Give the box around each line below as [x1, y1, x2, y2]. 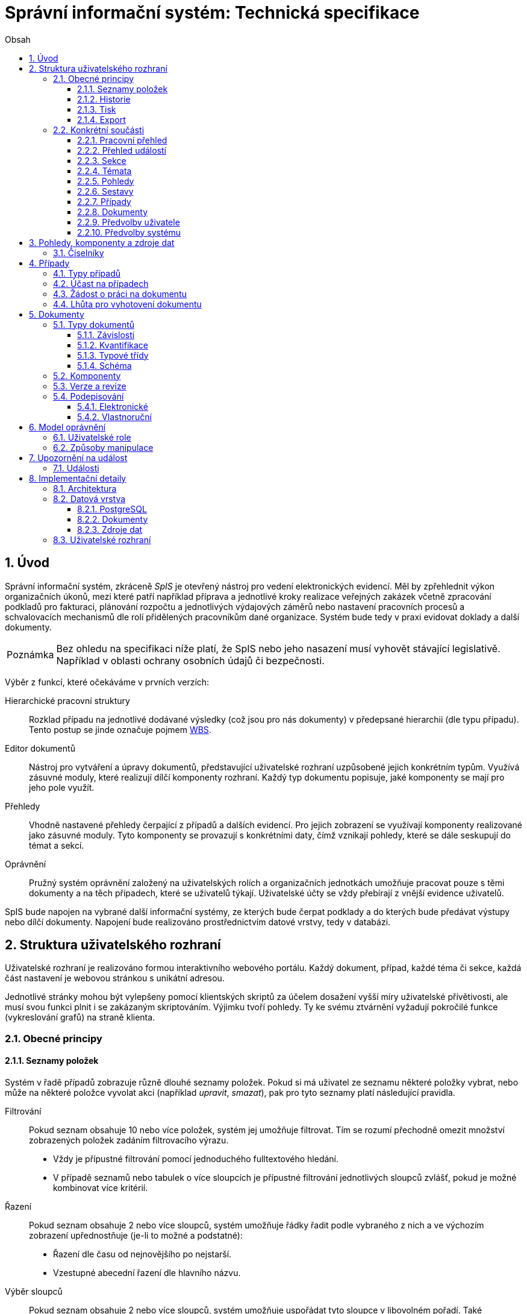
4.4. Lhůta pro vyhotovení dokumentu [53, 298, 202, 309]
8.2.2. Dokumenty [77, 514, 148, 524]
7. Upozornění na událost [29, 452, 128, 463]
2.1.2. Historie [77, 93, 131, 104]
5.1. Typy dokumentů [53, 319, 135, 330]
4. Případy [29, 257, 70, 268]
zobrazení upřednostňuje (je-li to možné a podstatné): [29, 1230, 243, 1241]
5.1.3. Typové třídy [77, 350, 149, 360]
